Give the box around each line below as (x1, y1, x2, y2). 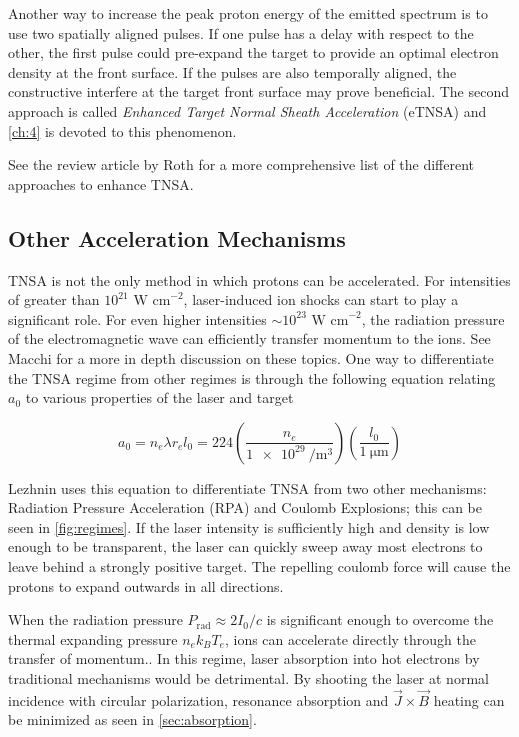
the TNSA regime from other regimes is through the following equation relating (8, 367, 496, 388)
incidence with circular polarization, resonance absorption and (8, 689, 389, 710)
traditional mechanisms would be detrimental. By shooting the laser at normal (8, 668, 489, 689)
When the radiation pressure (8, 609, 183, 630)
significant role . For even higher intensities (8, 308, 267, 329)
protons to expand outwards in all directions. (8, 575, 284, 596)
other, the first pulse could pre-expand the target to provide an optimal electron (8, 42, 499, 63)
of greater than (8, 289, 100, 310)
